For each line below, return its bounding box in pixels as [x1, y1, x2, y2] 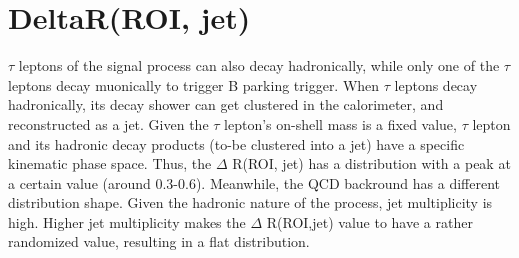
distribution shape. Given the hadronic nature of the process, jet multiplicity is [8, 192, 493, 213]
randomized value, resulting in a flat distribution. [8, 231, 310, 252]
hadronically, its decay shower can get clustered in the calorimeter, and [8, 94, 444, 115]
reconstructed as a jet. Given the [8, 113, 209, 134]
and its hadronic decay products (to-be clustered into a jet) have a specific [8, 133, 465, 154]
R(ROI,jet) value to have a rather [266, 211, 473, 232]
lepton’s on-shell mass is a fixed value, [224, 113, 457, 134]
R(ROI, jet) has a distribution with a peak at [232, 153, 511, 174]
